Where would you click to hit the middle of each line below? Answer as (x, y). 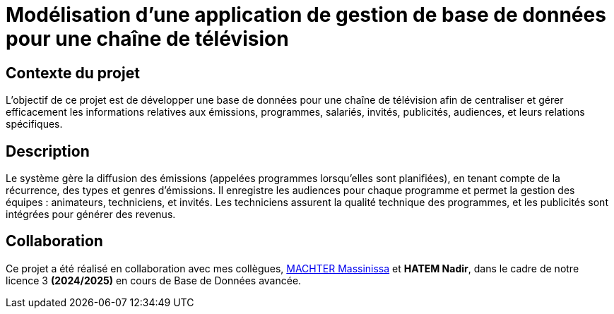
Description (48, 151)
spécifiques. (34, 124)
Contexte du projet (73, 73)
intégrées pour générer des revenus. (91, 215)
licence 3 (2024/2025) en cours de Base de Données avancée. (154, 280)
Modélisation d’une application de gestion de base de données (306, 15)
